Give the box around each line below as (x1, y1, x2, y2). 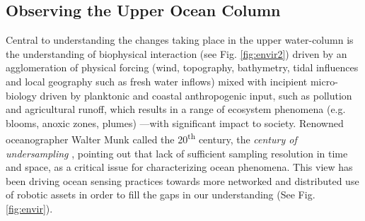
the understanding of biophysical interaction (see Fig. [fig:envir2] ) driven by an (6, 46, 347, 61)
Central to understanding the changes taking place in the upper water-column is (6, 32, 354, 47)
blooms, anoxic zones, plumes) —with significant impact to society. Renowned (6, 115, 344, 130)
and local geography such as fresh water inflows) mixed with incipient (6, 73, 308, 88)
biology (6, 88, 37, 102)
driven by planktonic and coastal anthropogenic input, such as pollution (40, 88, 352, 102)
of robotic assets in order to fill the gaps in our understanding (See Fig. (6, 187, 315, 202)
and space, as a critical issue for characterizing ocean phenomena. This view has (6, 160, 353, 174)
